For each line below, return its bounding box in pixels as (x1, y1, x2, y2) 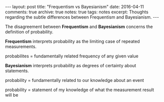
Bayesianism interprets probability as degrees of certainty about (5, 63, 137, 68)
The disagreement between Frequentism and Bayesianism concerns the (5, 24, 153, 29)
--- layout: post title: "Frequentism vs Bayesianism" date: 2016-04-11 (5, 4, 144, 9)
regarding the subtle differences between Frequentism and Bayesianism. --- (5, 14, 159, 20)
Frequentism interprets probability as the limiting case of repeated (5, 38, 140, 44)
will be (5, 92, 19, 98)
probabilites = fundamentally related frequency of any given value (5, 53, 138, 59)
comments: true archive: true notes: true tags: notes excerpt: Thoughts (5, 9, 149, 15)
